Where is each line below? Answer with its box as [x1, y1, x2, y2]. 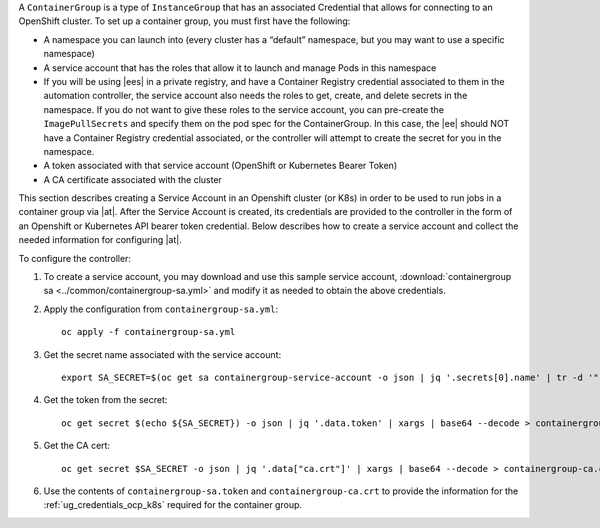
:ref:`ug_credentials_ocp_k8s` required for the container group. [43, 499, 303, 511]
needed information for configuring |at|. [18, 234, 182, 246]
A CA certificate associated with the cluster [43, 173, 222, 185]
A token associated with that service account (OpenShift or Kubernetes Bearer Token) [43, 160, 398, 172]
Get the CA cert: [43, 440, 110, 452]
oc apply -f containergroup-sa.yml [61, 326, 236, 338]
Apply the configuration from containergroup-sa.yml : [43, 303, 279, 315]
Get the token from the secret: [43, 394, 168, 406]
